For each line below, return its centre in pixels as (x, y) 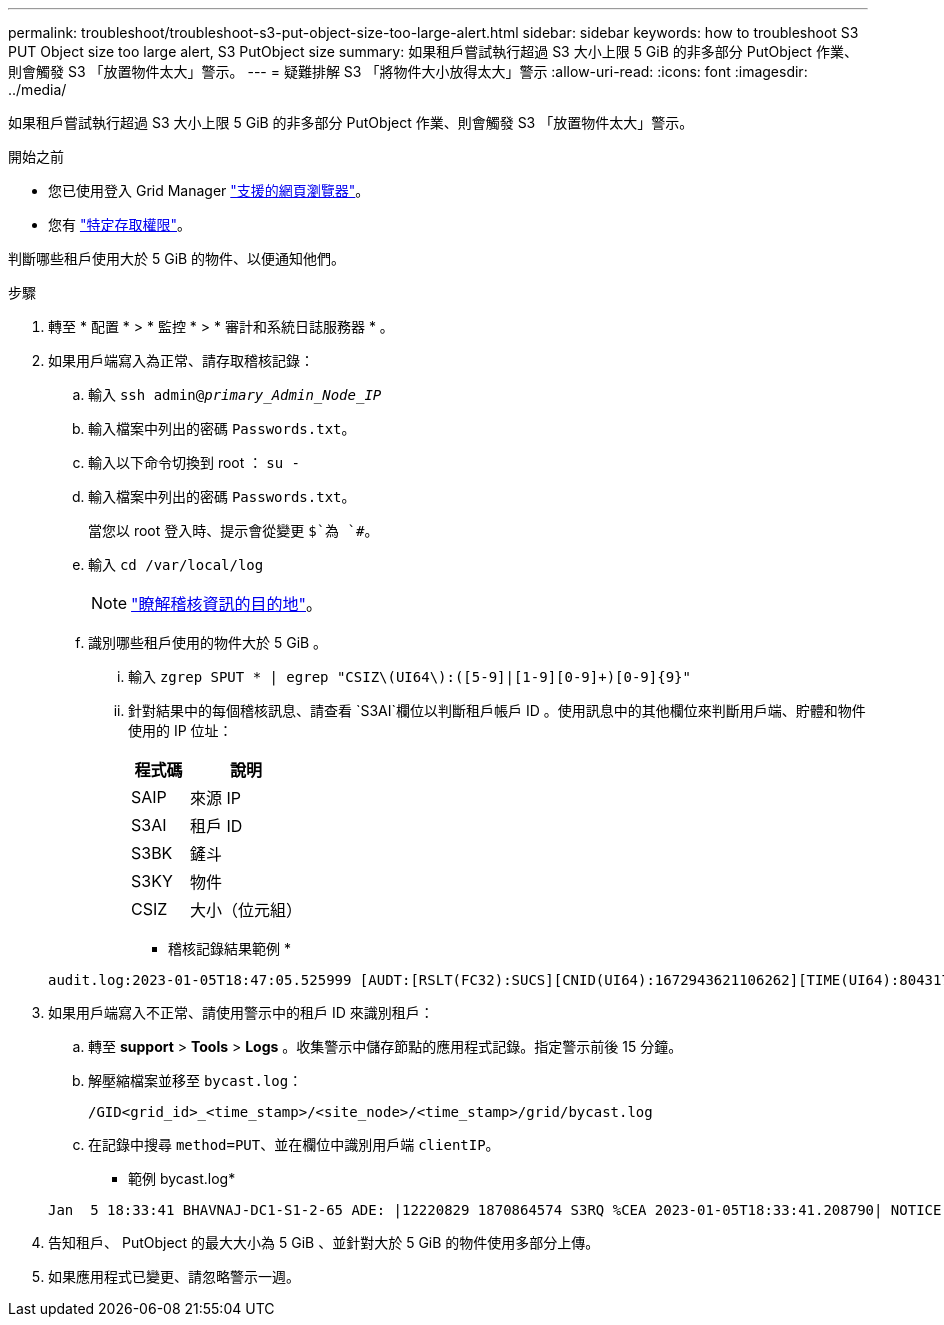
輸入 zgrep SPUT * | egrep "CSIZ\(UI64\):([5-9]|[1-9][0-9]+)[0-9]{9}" (409, 676)
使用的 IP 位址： (180, 730)
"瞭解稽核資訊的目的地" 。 (226, 604)
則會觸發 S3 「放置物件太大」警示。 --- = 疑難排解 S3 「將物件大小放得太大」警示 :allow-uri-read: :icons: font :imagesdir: (408, 71)
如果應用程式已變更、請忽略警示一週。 (174, 1276)
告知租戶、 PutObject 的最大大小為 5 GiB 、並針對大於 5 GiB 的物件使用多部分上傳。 (324, 1242)
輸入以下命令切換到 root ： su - (194, 462)
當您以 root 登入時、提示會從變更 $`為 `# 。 (233, 530)
